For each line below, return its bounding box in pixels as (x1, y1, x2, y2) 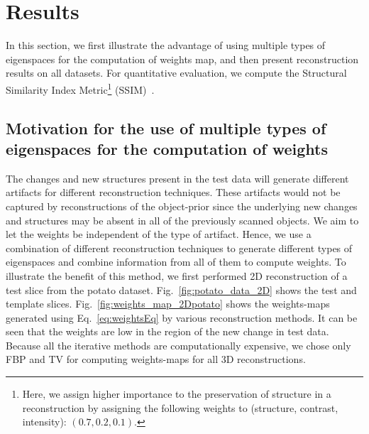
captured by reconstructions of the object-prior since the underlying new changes (6, 198, 358, 213)
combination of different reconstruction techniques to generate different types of (6, 240, 353, 255)
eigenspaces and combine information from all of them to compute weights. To (6, 254, 346, 269)
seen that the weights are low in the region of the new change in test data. (6, 324, 329, 339)
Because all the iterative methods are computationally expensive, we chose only (6, 337, 351, 352)
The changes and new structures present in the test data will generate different (6, 170, 349, 185)
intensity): (22, 414, 67, 429)
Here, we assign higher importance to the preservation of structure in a (22, 386, 331, 401)
